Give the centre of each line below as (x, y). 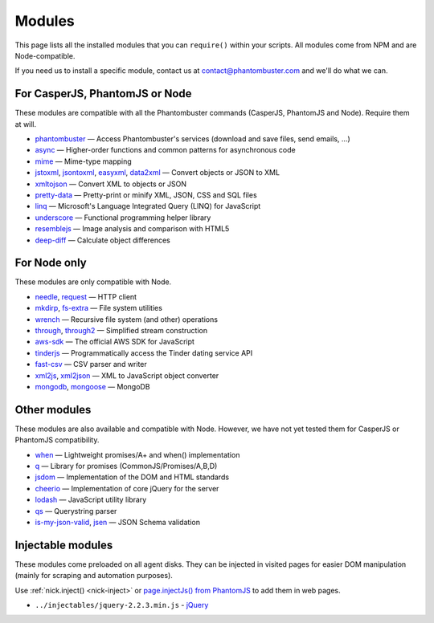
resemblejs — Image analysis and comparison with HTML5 (132, 229)
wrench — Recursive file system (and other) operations (127, 319)
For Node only (51, 263)
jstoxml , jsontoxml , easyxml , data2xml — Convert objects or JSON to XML (158, 173)
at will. (26, 124)
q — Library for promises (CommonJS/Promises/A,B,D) (126, 466)
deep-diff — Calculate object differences (102, 240)
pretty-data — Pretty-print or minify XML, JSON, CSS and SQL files (146, 195)
